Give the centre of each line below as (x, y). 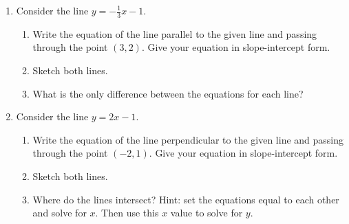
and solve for (60, 213)
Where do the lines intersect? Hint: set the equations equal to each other (186, 199)
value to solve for (207, 213)
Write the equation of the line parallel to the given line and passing (175, 33)
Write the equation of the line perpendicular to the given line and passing (188, 139)
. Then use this (127, 213)
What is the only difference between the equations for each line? (168, 93)
